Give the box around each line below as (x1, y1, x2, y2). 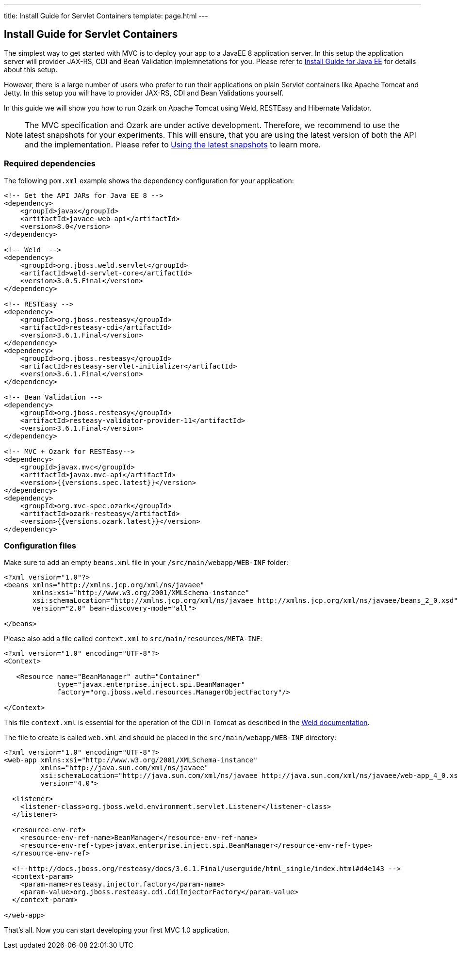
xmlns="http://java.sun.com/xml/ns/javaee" (40, 764, 209, 772)
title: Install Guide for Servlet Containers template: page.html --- (4, 12, 208, 20)
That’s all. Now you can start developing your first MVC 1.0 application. (4, 926, 230, 935)
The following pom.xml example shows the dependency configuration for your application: (4, 176, 294, 185)
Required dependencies (4, 159, 96, 169)
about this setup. (4, 65, 58, 74)
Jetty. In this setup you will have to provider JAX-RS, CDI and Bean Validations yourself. (4, 88, 284, 97)
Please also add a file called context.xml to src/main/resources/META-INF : (4, 634, 262, 643)
